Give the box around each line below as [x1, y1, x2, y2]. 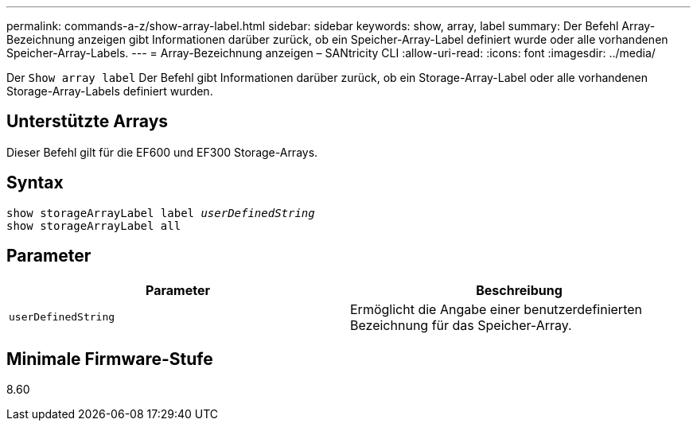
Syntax [6, 173, 64, 193]
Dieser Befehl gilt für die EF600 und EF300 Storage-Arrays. [6, 145, 318, 159]
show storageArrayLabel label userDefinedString [6, 206, 315, 219]
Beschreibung [476, 281, 563, 298]
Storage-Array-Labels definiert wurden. [6, 84, 213, 98]
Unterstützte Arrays [6, 111, 169, 132]
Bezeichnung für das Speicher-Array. [350, 316, 572, 333]
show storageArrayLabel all [6, 219, 181, 232]
